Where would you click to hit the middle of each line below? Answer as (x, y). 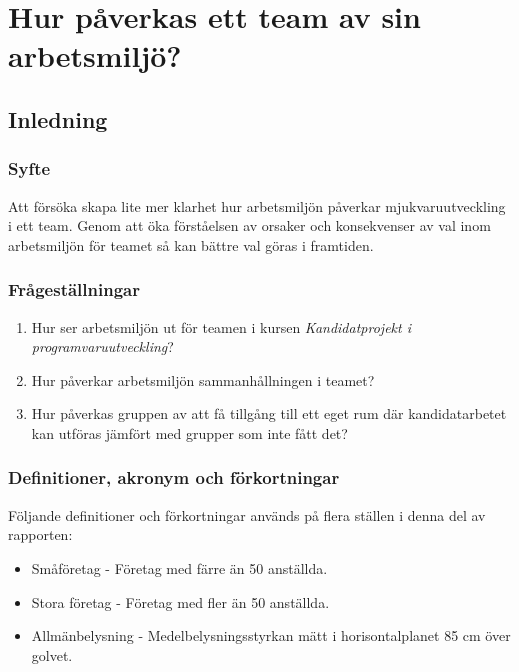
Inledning (58, 118)
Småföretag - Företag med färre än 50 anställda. (179, 567)
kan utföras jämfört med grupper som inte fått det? (189, 432)
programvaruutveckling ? (102, 346)
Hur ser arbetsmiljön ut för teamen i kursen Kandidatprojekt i (221, 326)
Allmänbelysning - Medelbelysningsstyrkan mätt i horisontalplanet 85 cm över (271, 635)
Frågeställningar (74, 289)
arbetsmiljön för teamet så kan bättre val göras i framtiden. (191, 244)
